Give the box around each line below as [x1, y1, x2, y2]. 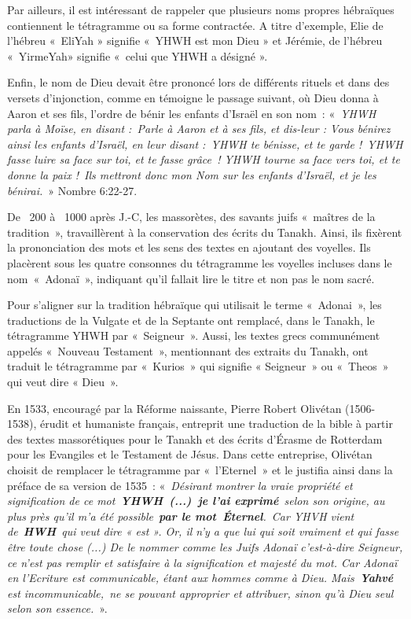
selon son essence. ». [7, 600, 108, 617]
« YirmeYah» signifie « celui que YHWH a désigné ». [7, 47, 268, 64]
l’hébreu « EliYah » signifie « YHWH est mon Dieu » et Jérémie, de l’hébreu [7, 32, 383, 49]
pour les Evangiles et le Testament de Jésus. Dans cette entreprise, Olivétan [7, 446, 372, 462]
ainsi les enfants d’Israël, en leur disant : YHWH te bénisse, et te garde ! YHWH [7, 135, 403, 152]
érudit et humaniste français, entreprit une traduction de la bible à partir [39, 415, 393, 432]
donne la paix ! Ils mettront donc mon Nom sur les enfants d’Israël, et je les [7, 166, 376, 182]
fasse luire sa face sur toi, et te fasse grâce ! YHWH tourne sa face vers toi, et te [7, 151, 400, 168]
